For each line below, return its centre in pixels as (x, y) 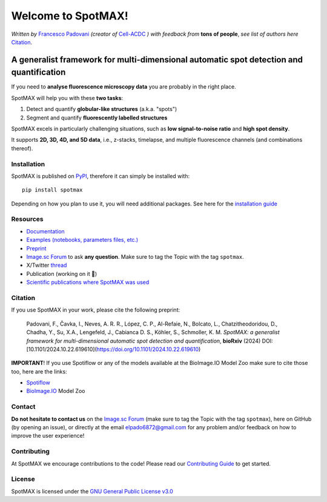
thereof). (22, 148)
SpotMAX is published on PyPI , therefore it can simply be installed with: (101, 176)
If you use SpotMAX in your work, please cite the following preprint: (96, 310)
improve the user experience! (48, 436)
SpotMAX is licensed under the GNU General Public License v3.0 (92, 491)
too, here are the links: (39, 371)
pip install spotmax (52, 190)
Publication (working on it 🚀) (62, 273)
